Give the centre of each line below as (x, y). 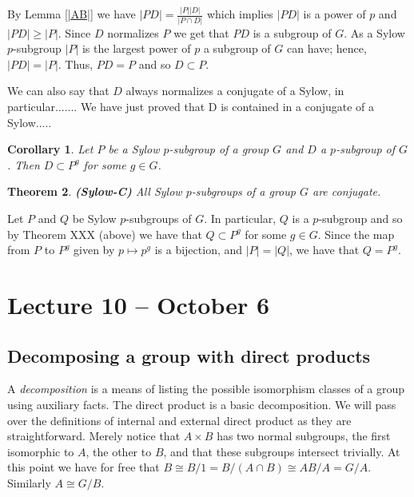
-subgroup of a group (219, 149)
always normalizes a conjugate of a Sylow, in (235, 91)
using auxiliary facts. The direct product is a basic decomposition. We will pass (202, 404)
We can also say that (58, 91)
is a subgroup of (292, 32)
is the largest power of (136, 48)
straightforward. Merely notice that (94, 436)
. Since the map (356, 234)
